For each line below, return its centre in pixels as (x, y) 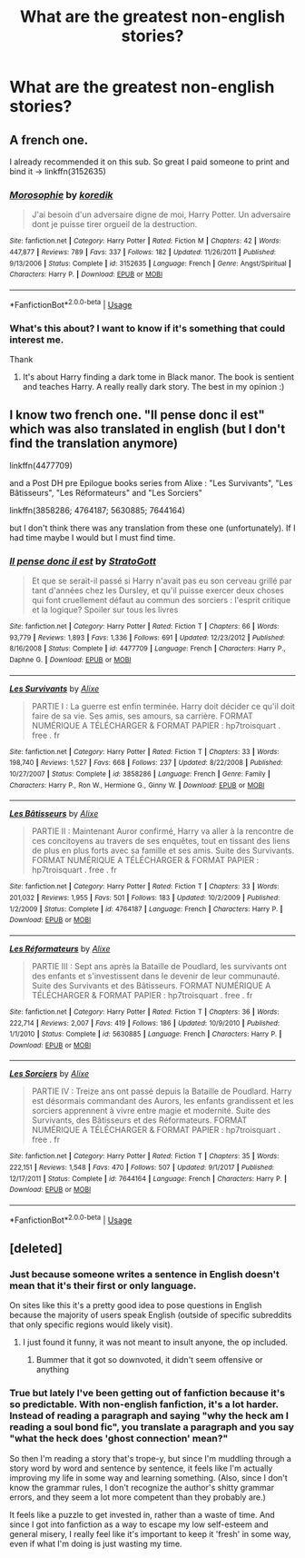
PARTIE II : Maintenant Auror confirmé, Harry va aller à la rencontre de (162, 831)
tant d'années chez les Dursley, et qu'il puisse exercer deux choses (157, 590)
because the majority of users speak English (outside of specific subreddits (151, 1315)
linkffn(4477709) (41, 465)
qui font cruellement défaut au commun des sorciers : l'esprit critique (161, 600)
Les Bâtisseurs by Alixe (54, 814)
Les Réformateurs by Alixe (60, 948)
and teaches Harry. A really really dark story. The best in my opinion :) (153, 386)
